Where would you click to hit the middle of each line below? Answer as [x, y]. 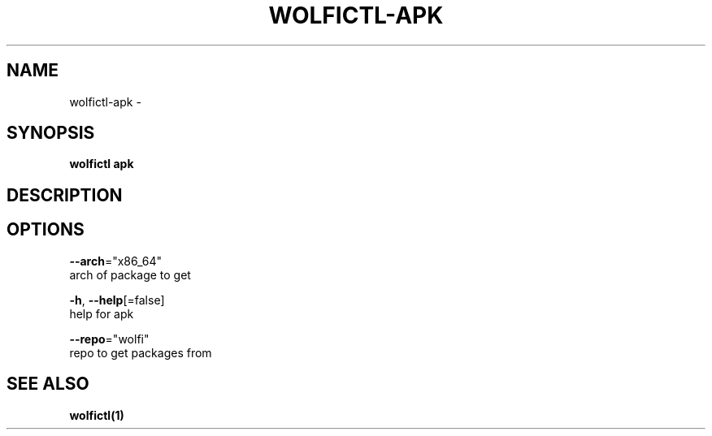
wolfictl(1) [97, 415]
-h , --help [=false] [117, 300]
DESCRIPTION [65, 195]
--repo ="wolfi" [109, 339]
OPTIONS [46, 230]
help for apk [102, 313]
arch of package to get [130, 274]
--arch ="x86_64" [116, 261]
